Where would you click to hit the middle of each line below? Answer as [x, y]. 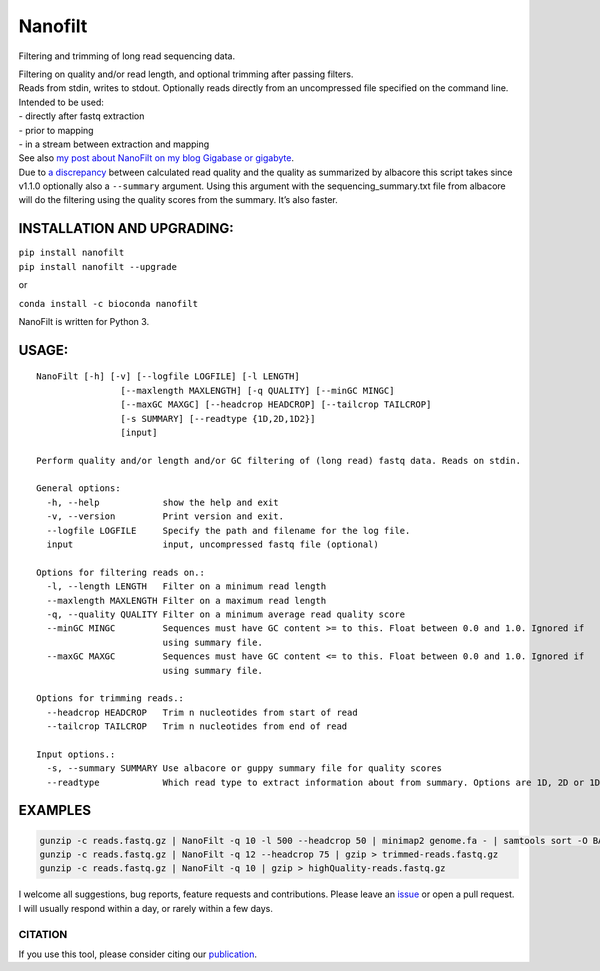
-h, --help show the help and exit [162, 502]
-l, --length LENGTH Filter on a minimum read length [186, 586]
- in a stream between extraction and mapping [114, 144]
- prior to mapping [56, 130]
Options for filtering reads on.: [120, 572]
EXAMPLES [55, 810]
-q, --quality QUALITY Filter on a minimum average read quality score [226, 614]
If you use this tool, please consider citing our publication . [137, 954]
